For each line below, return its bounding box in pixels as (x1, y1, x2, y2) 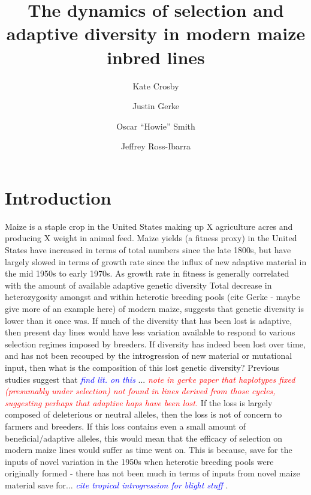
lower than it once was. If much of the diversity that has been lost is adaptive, (5, 314, 292, 326)
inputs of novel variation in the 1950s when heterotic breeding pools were (5, 455, 274, 467)
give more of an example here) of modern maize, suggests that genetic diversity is (5, 302, 304, 314)
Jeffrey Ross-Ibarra (120, 140, 191, 152)
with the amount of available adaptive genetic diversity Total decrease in (5, 278, 272, 291)
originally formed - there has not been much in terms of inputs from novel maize (5, 467, 300, 479)
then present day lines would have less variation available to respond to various (5, 326, 295, 338)
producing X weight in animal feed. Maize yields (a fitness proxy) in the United (5, 232, 297, 244)
